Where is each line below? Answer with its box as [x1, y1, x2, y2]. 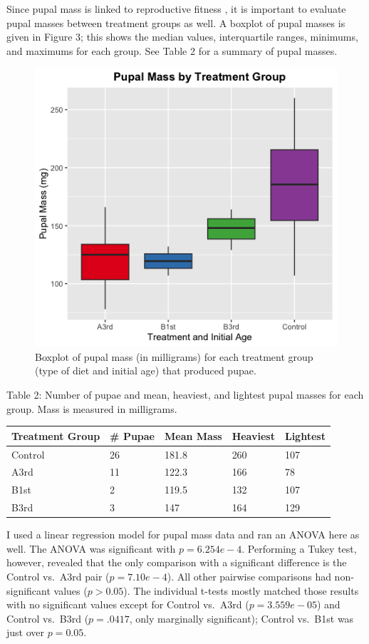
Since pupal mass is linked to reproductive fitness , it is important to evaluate [6, 1, 346, 16]
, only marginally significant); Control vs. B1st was [129, 610, 354, 625]
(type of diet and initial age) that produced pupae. [35, 363, 256, 378]
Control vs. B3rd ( [6, 610, 89, 625]
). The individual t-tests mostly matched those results [123, 583, 359, 598]
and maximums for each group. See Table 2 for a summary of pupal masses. [6, 43, 338, 58]
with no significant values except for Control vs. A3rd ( [6, 597, 249, 612]
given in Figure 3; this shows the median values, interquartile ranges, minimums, [6, 29, 358, 44]
